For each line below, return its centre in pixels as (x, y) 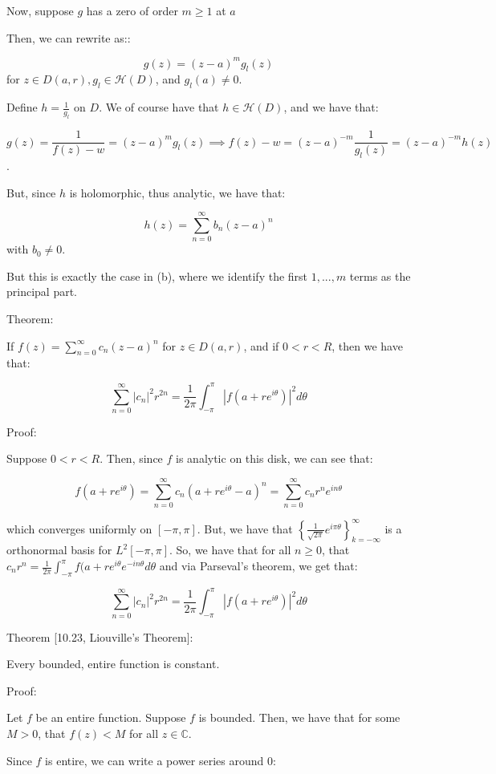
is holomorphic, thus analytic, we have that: (177, 192)
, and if (261, 345)
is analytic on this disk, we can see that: (274, 458)
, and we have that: (331, 107)
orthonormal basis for (59, 550)
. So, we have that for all (230, 550)
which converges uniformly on (79, 528)
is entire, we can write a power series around (154, 760)
